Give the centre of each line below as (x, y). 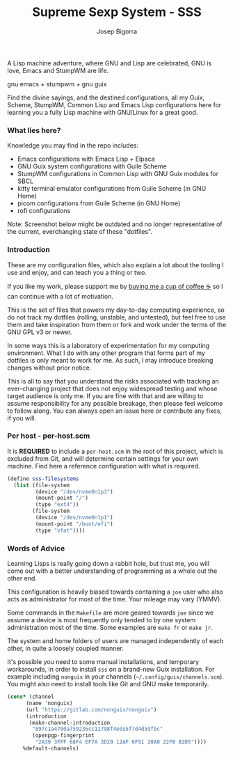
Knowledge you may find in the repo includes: (73, 145)
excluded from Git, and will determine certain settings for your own (103, 458)
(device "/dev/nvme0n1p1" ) (74, 518)
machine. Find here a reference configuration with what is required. (104, 466)
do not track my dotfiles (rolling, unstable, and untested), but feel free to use (116, 317)
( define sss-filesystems (43, 479)
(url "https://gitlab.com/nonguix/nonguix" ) (91, 710)
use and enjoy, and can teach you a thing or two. (77, 272)
